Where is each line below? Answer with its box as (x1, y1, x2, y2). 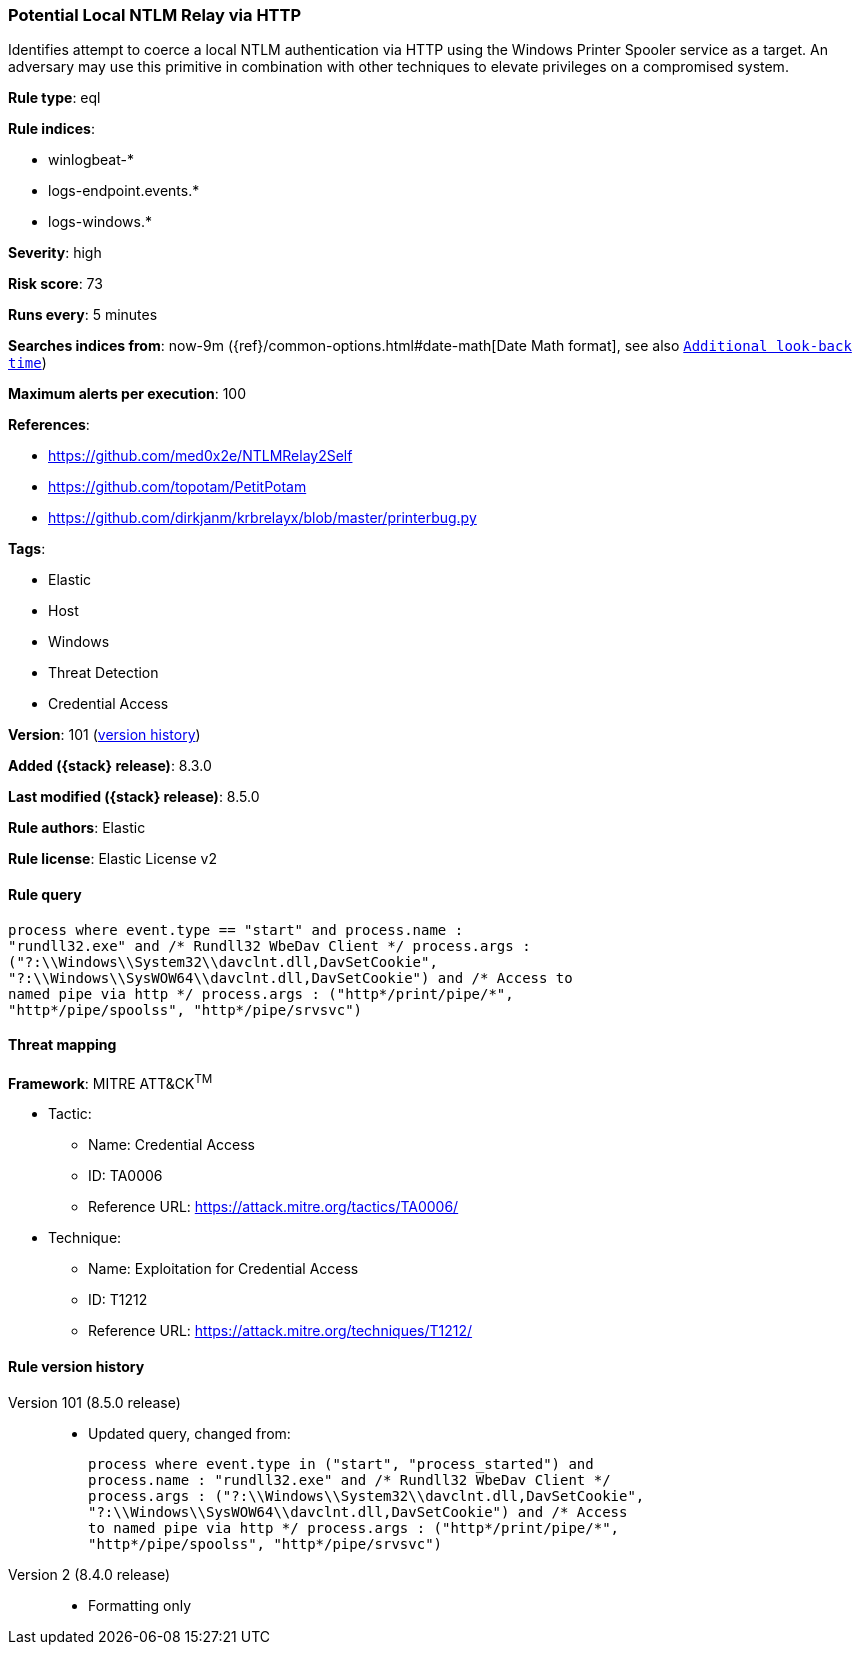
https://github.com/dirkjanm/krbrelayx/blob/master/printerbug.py (48, 509, 477, 527)
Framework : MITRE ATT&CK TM (8, 1071, 213, 1092)
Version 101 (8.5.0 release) (8, 1393, 181, 1411)
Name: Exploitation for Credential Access (88, 1260, 359, 1278)
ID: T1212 (88, 1291, 148, 1309)
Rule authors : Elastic (8, 819, 146, 837)
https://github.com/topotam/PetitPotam (48, 478, 307, 496)
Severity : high (8, 244, 102, 262)
